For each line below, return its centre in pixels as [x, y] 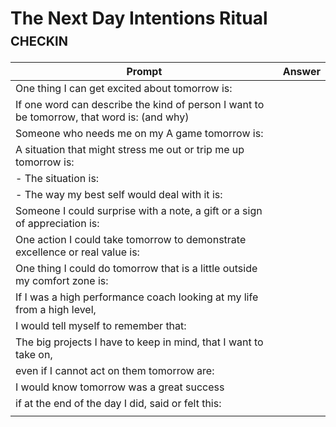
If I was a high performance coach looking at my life [137, 297]
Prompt [144, 71]
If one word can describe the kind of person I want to [140, 104]
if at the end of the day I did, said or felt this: [118, 403]
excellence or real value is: [77, 252]
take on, [34, 354]
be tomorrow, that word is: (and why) [102, 117]
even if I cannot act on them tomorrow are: [115, 370]
